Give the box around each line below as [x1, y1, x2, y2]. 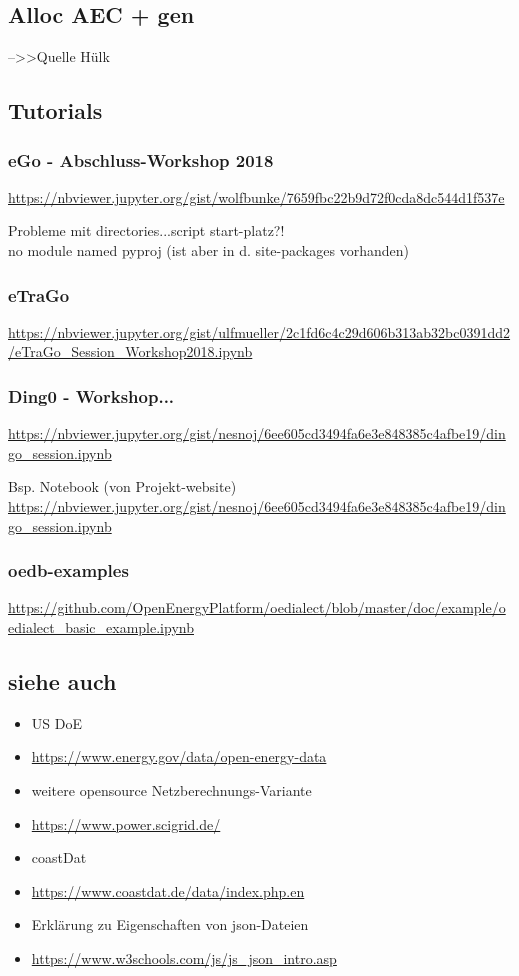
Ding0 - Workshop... [8, 383, 175, 408]
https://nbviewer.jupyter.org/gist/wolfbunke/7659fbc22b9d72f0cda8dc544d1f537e [8, 186, 505, 207]
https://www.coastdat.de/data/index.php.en [31, 880, 305, 901]
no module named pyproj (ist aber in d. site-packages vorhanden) [8, 239, 409, 260]
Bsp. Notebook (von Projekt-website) [8, 476, 237, 497]
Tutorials [8, 95, 103, 126]
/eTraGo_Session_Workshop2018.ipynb [8, 341, 253, 362]
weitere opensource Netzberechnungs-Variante [31, 779, 312, 800]
